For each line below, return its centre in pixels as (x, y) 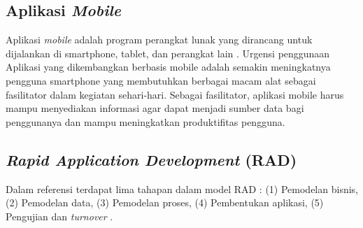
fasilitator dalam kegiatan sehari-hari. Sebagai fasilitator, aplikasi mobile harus (175, 94)
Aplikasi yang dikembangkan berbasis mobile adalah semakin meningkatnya (168, 67)
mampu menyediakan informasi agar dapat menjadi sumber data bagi (155, 108)
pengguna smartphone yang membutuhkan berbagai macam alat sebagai (161, 80)
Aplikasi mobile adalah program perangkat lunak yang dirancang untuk (159, 40)
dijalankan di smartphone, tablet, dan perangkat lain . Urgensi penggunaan (168, 53)
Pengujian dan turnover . (59, 216)
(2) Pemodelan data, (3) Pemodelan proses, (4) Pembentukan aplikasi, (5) (165, 202)
